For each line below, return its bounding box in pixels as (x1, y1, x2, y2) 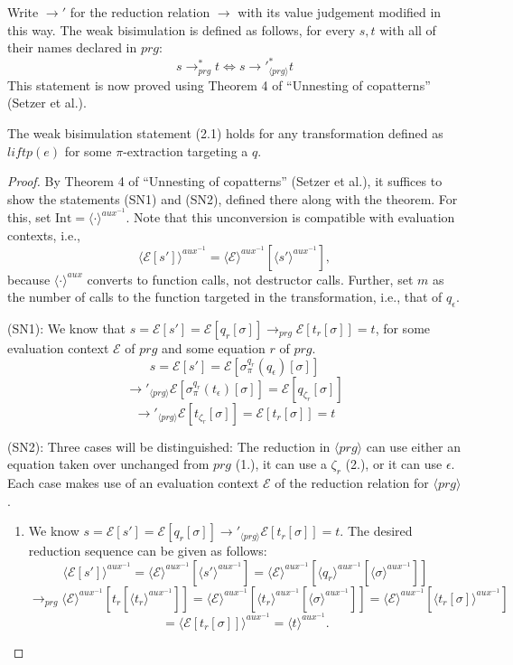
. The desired (340, 521, 413, 540)
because (7, 269, 51, 288)
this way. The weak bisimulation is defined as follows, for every (7, 20, 356, 39)
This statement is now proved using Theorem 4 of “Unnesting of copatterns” (7, 75, 431, 94)
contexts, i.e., (7, 225, 80, 244)
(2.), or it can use (345, 454, 443, 473)
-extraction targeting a (123, 141, 248, 160)
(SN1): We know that (7, 318, 126, 337)
